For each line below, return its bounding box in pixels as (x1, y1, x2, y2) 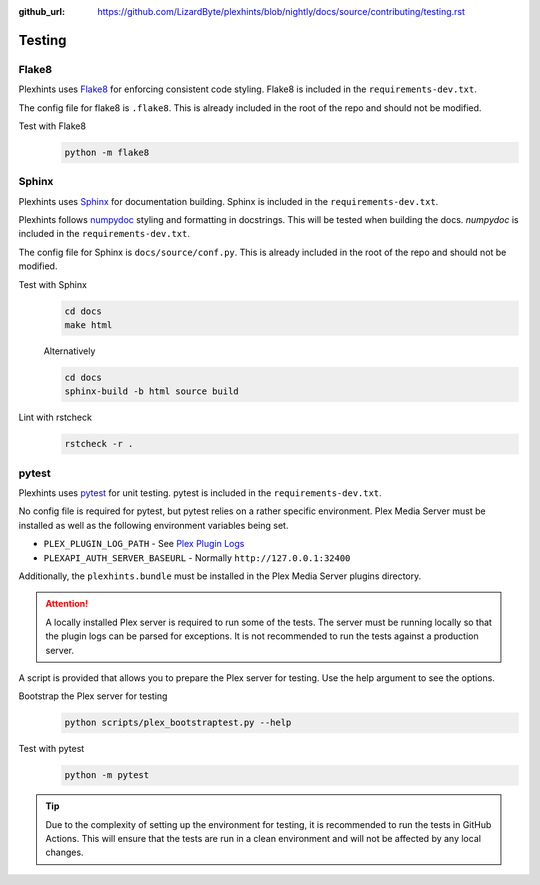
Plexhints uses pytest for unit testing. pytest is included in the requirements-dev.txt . (18, 487, 382, 499)
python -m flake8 (64, 146, 150, 158)
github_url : (18, 6, 65, 17)
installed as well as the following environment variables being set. (18, 519, 289, 531)
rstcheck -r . (64, 438, 134, 450)
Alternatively (43, 345, 96, 357)
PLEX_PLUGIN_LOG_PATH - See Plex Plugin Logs (43, 538, 245, 550)
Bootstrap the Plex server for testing (18, 690, 168, 702)
